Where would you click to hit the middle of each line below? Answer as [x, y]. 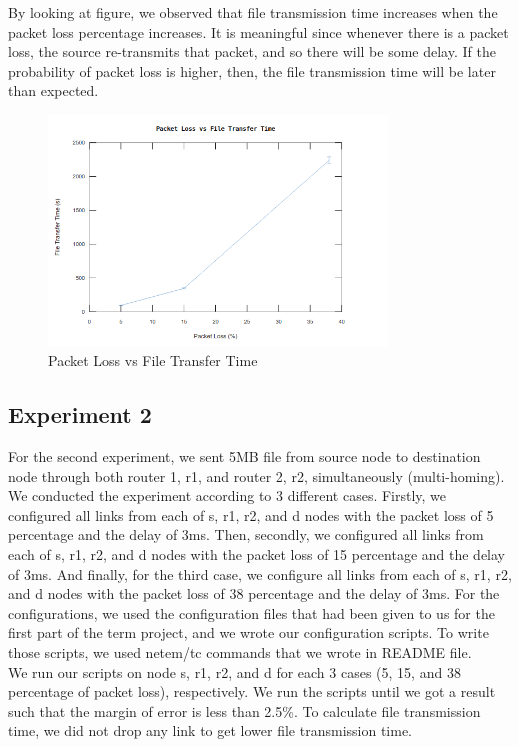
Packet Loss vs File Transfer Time [153, 360]
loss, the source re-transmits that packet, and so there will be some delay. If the [252, 51]
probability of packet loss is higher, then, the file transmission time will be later [252, 70]
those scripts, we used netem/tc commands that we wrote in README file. [240, 651]
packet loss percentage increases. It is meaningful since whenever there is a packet [258, 31]
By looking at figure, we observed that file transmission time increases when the [253, 12]
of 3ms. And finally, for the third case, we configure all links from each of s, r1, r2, [260, 573]
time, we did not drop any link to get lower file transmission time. [210, 730]
